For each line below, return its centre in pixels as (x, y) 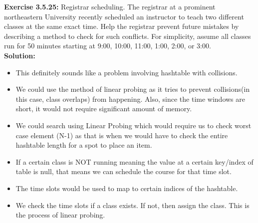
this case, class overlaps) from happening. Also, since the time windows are (130, 99)
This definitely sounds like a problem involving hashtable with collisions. (127, 72)
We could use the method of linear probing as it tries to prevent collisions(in (133, 89)
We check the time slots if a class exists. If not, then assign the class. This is (132, 205)
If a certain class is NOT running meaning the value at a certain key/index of (134, 161)
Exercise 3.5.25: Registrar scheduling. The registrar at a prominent (110, 6)
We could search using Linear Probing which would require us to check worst (133, 125)
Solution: (20, 55)
